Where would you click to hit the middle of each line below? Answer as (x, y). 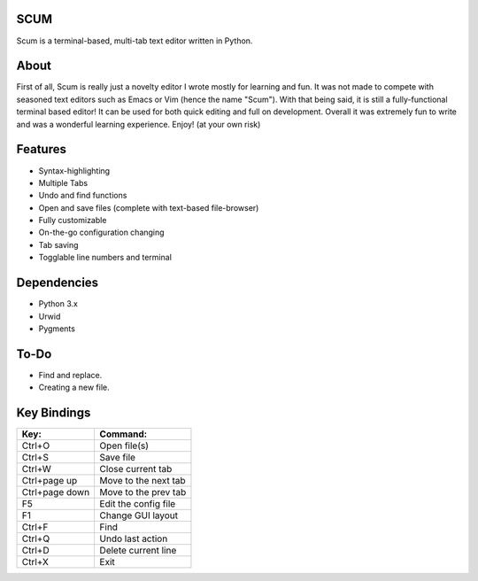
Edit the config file (138, 504)
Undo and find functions (83, 196)
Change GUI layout (139, 515)
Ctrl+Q (36, 538)
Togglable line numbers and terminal (105, 258)
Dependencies (58, 283)
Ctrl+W (37, 469)
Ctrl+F (35, 527)
